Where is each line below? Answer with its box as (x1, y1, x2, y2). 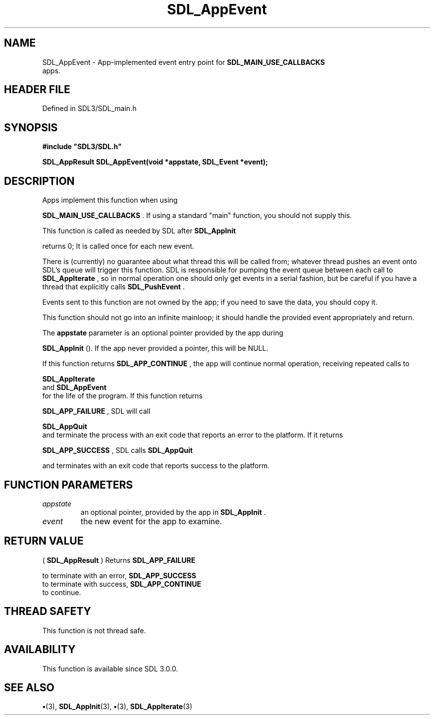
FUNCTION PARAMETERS (4, 478, 133, 491)
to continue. (42, 588, 81, 597)
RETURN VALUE (4, 535, 84, 548)
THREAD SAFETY (4, 605, 91, 618)
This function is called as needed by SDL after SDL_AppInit (42, 226, 236, 235)
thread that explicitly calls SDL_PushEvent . (42, 282, 185, 291)
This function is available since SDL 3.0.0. (42, 664, 178, 673)
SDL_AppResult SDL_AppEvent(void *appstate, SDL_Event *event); (42, 158, 268, 166)
